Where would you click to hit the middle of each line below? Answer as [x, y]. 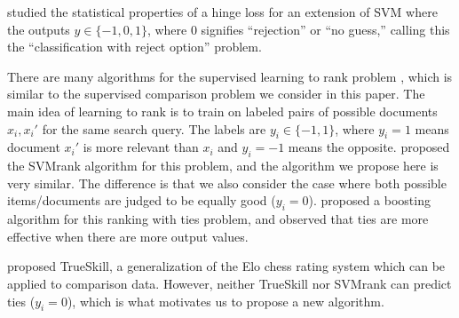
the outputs [39, 29]
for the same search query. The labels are [154, 128]
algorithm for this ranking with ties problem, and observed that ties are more [218, 219]
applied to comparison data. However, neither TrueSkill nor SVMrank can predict [229, 283]
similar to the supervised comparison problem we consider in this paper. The [216, 94]
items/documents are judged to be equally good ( [142, 200]
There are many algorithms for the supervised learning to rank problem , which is [230, 76]
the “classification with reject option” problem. [135, 47]
